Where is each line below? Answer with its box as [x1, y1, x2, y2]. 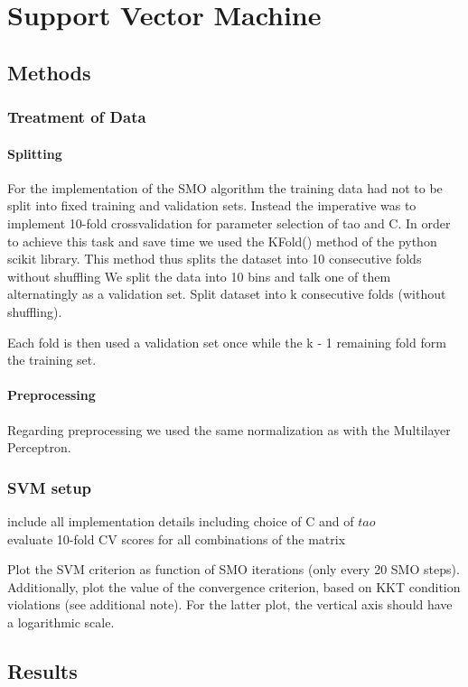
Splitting [7, 144, 62, 162]
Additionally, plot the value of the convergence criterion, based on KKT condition [7, 577, 461, 596]
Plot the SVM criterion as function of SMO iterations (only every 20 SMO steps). [7, 560, 460, 579]
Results [7, 656, 78, 684]
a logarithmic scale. [7, 612, 115, 631]
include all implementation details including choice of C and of [7, 511, 354, 530]
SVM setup [7, 476, 92, 498]
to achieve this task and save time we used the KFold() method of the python [7, 231, 437, 250]
